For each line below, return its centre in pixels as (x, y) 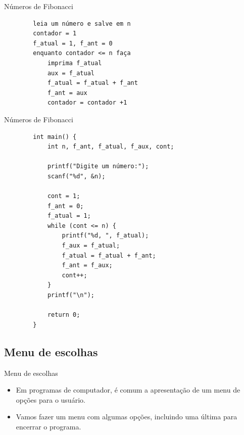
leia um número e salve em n (82, 23)
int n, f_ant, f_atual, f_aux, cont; (111, 147)
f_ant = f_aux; (87, 265)
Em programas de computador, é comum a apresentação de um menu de (128, 390)
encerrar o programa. (48, 426)
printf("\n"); (71, 295)
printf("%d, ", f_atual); (105, 236)
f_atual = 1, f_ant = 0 (73, 43)
